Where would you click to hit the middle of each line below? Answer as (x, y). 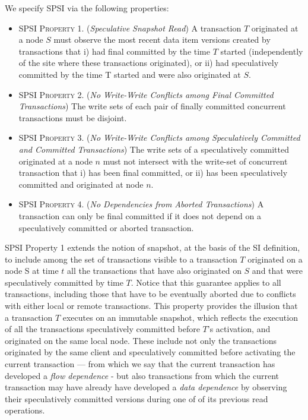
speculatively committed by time (64, 282)
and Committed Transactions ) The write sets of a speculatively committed (154, 149)
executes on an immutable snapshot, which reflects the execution (180, 317)
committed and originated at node (81, 184)
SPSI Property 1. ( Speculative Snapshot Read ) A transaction (130, 28)
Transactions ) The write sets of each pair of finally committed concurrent (152, 106)
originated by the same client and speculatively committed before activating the (150, 352)
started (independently (262, 51)
